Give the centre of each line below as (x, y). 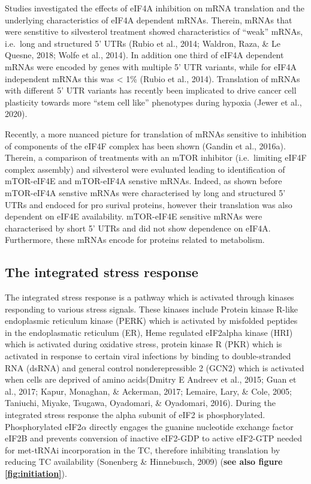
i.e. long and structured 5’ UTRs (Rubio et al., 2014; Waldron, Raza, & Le (143, 43)
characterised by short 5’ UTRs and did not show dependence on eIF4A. (138, 228)
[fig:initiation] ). (36, 473)
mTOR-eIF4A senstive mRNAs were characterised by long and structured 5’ (145, 192)
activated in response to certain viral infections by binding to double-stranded (148, 356)
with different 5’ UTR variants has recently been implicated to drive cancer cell (151, 90)
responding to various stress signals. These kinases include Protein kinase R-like (152, 309)
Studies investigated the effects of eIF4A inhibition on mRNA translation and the (155, 8)
